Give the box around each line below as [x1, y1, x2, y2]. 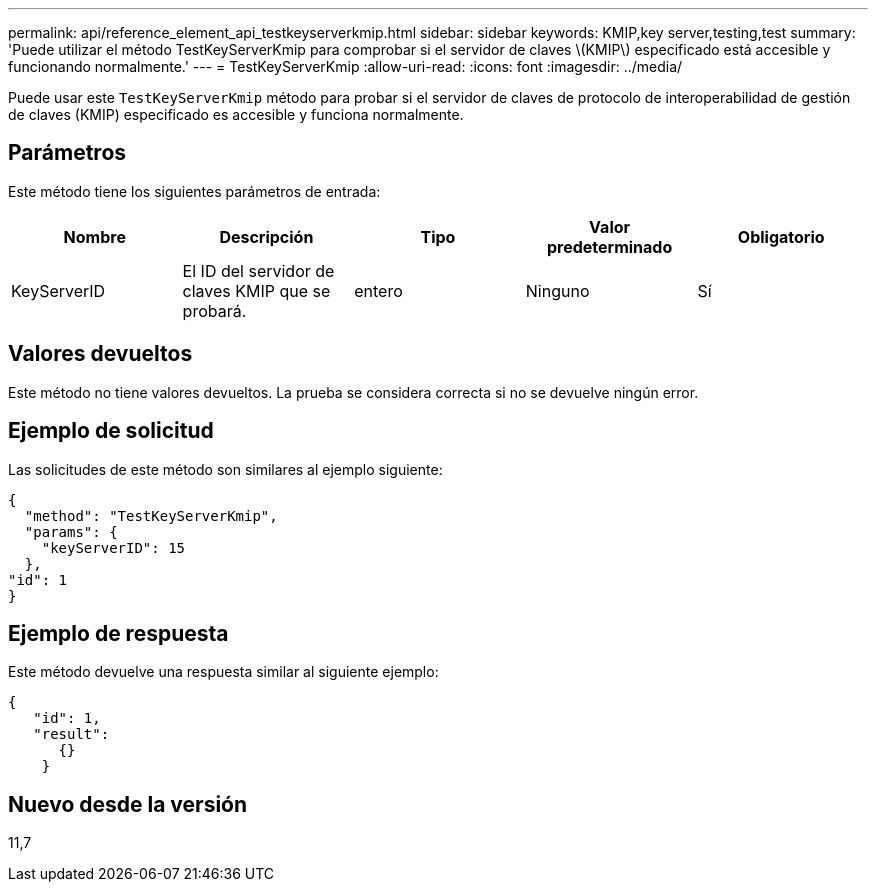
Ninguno [525, 280, 590, 301]
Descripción [219, 226, 314, 247]
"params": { [24, 523, 118, 540]
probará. [182, 300, 247, 321]
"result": [33, 726, 110, 743]
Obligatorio [737, 226, 825, 247]
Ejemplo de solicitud [8, 418, 214, 444]
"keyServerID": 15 [41, 539, 186, 556]
